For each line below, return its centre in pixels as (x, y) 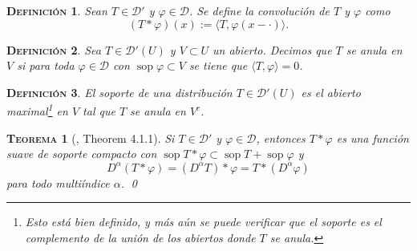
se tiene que (218, 65)
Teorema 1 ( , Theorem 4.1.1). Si (91, 138)
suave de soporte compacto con (82, 154)
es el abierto (331, 92)
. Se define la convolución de (259, 10)
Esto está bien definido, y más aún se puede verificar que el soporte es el (203, 222)
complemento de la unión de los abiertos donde (140, 237)
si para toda (46, 65)
